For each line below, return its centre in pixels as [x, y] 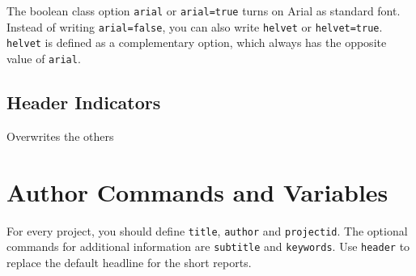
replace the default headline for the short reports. [129, 262]
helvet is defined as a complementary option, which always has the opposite [197, 42]
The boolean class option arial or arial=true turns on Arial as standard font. [204, 11]
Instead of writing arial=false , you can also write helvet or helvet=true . [195, 26]
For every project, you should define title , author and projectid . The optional [207, 230]
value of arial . [44, 58]
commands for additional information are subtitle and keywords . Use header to [208, 246]
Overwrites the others [60, 136]
